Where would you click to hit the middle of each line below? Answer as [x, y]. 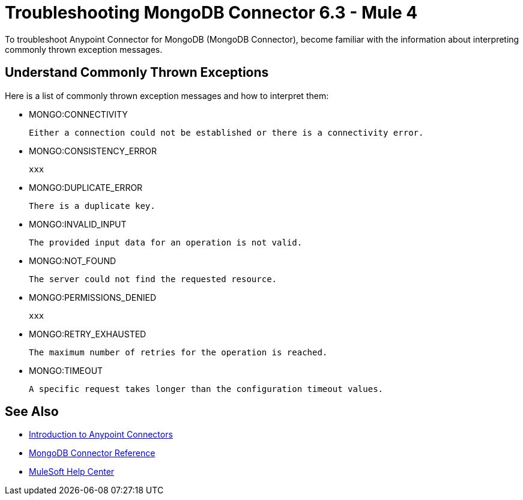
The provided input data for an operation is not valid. [166, 242]
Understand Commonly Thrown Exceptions [137, 73]
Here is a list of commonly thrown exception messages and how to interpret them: [167, 95]
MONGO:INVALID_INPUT [78, 224]
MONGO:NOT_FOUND [73, 261]
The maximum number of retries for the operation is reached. [178, 352]
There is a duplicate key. [92, 206]
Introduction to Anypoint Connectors [101, 435]
